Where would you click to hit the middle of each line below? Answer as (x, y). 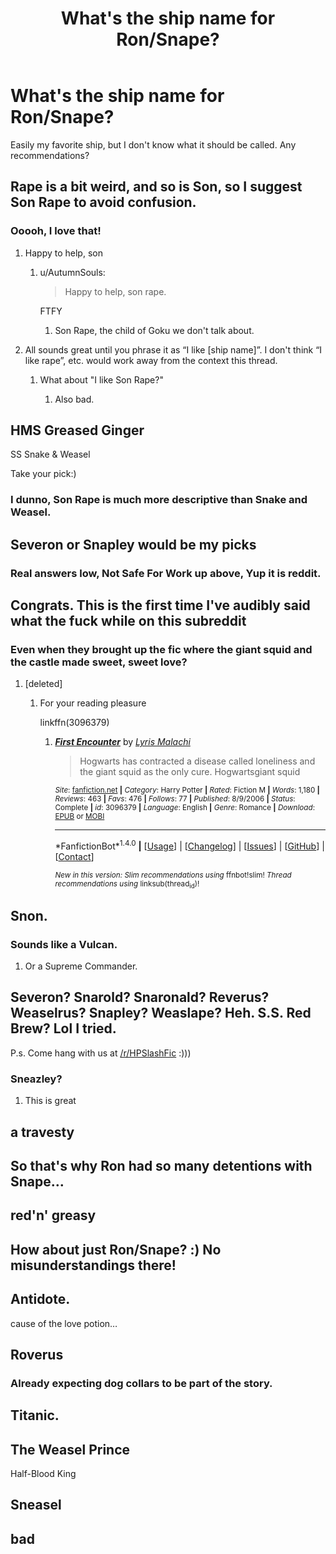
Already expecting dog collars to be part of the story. (141, 1383)
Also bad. (74, 399)
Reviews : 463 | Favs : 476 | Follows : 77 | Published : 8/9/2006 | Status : (175, 799)
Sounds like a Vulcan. (64, 944)
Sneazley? (36, 1079)
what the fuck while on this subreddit (128, 621)
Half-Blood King (43, 1474)
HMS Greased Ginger (77, 430)
